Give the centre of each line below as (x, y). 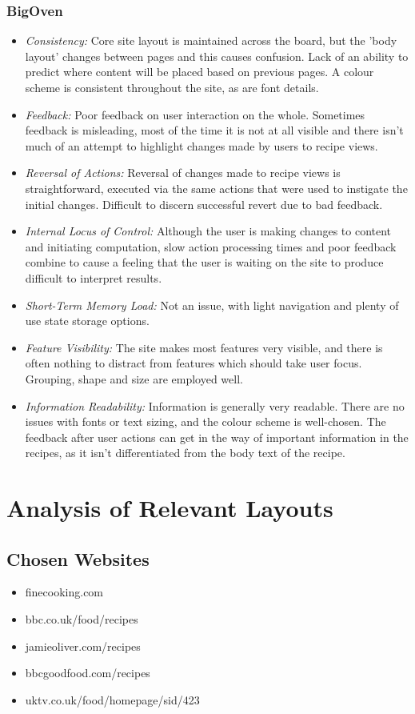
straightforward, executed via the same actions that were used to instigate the (216, 188)
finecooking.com (64, 592)
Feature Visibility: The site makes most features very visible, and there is (204, 347)
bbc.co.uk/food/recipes (82, 619)
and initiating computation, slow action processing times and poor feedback (211, 246)
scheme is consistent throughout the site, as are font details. (172, 87)
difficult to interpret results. (94, 277)
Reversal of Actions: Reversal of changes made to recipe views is (183, 172)
